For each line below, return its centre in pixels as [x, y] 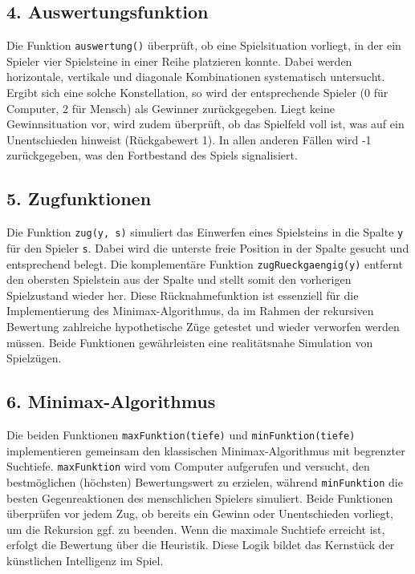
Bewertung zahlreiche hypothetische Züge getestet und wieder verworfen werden [203, 326]
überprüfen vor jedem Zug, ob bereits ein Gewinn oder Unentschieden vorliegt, [200, 513]
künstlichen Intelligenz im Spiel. [85, 560]
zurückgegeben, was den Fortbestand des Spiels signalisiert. [152, 155]
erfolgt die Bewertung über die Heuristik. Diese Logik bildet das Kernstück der [201, 545]
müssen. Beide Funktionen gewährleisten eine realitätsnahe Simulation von [190, 342]
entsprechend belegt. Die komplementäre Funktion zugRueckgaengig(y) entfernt [205, 263]
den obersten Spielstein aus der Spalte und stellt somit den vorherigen [179, 279]
